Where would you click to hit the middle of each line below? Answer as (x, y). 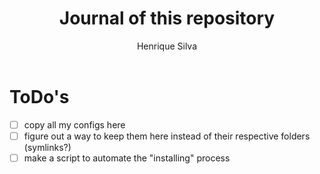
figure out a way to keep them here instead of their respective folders (167, 136)
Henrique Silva (167, 46)
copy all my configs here (74, 124)
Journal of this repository (167, 18)
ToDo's (39, 96)
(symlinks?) (47, 147)
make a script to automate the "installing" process (127, 158)
